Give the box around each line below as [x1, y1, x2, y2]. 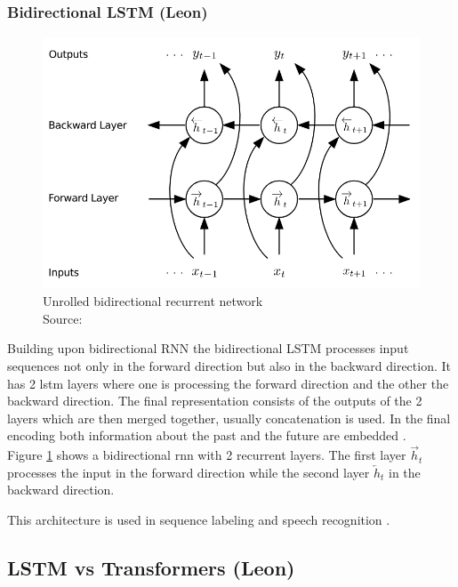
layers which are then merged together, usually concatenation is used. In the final [7, 408, 451, 427]
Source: [43, 309, 83, 327]
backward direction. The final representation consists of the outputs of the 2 [7, 391, 422, 410]
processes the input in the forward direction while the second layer [7, 462, 370, 481]
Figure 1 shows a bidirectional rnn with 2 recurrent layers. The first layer [7, 446, 406, 464]
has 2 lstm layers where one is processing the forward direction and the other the [7, 374, 449, 392]
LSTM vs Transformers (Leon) [7, 554, 295, 581]
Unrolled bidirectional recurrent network [43, 292, 263, 310]
